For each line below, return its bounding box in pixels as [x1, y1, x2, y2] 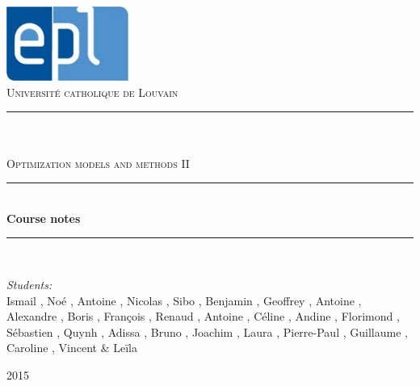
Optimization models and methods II [6, 154, 190, 171]
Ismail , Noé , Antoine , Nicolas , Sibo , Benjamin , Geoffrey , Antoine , [6, 292, 362, 308]
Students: [6, 275, 52, 292]
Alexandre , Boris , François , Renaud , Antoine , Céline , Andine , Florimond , [6, 308, 400, 325]
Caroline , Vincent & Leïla [6, 339, 138, 356]
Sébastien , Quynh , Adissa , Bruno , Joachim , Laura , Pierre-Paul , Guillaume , [6, 323, 408, 340]
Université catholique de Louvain [6, 83, 178, 100]
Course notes [6, 209, 81, 226]
